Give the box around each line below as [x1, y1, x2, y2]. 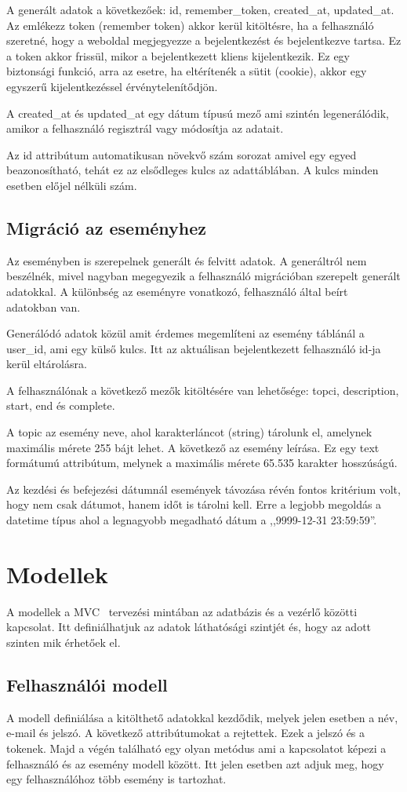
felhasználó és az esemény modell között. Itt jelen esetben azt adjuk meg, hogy [6, 755, 384, 772]
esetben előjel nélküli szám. [6, 177, 137, 193]
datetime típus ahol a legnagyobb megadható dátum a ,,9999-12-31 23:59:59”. [6, 512, 377, 528]
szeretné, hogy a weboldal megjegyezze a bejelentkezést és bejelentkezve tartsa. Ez [6, 32, 402, 49]
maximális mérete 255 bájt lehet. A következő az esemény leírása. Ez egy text [6, 439, 380, 455]
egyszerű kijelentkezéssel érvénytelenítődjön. [6, 78, 218, 94]
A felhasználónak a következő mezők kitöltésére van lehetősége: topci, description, [6, 381, 399, 398]
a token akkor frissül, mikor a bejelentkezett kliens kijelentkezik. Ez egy [6, 47, 351, 64]
